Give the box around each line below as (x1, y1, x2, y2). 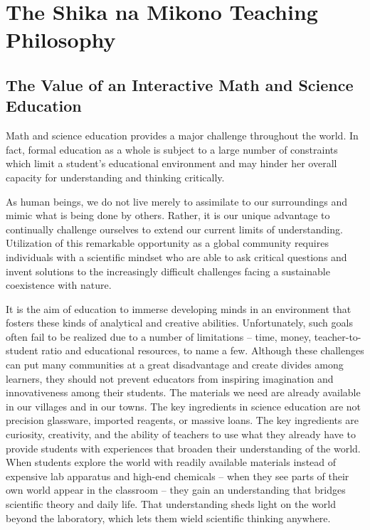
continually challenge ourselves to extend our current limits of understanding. (6, 221, 343, 236)
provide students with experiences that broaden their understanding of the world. (6, 440, 361, 455)
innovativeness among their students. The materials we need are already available (6, 385, 361, 400)
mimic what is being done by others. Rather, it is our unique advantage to (6, 208, 330, 223)
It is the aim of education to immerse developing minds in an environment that (6, 301, 351, 316)
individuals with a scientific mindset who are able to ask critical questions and (6, 249, 347, 264)
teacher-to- (314, 329, 361, 344)
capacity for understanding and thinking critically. (6, 169, 225, 184)
